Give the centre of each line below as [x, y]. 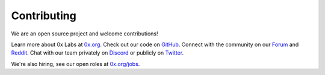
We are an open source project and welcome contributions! [85, 34]
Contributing [44, 16]
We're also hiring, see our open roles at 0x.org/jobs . [76, 64]
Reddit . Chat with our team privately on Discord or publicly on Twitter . [97, 53]
